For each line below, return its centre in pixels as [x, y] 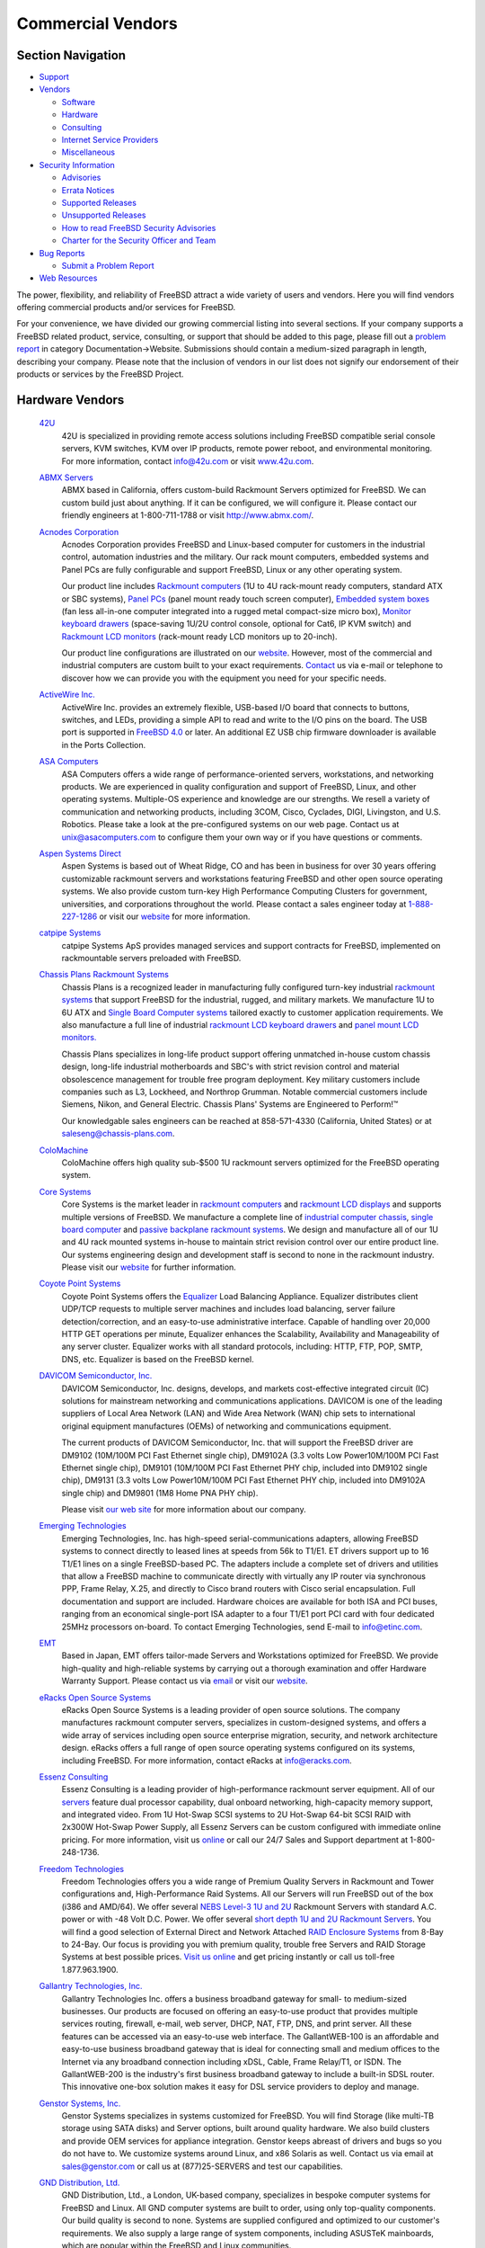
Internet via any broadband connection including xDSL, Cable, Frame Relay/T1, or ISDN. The [231, 2061]
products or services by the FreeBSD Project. [100, 374]
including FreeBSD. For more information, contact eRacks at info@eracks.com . [207, 1760]
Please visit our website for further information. [149, 1267]
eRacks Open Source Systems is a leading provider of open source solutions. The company [231, 1709]
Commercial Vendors [97, 23]
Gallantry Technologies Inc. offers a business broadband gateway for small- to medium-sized [234, 1998]
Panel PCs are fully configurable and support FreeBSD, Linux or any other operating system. [232, 569]
